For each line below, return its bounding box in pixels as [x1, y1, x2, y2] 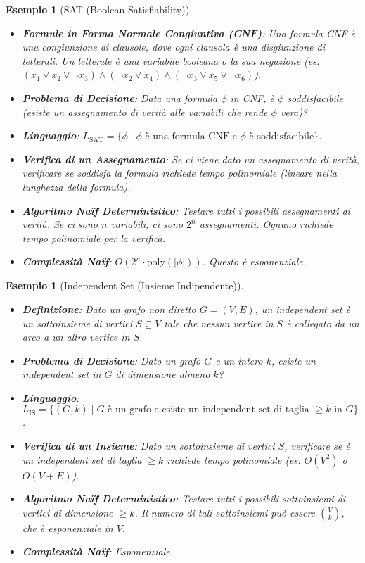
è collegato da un [286, 315, 359, 330]
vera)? [280, 104, 308, 119]
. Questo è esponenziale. [202, 254, 307, 269]
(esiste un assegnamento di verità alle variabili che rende [22, 104, 268, 119]
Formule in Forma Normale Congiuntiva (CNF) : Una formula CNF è [22, 25, 355, 40]
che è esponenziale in [22, 520, 113, 535]
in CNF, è [230, 90, 274, 105]
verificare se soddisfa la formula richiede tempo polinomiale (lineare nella [22, 165, 337, 180]
